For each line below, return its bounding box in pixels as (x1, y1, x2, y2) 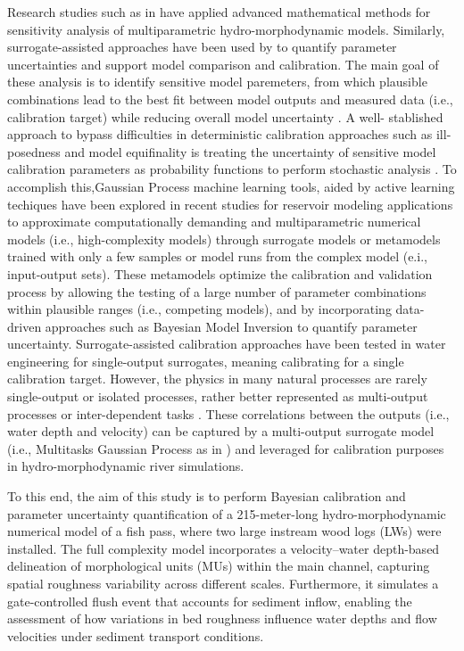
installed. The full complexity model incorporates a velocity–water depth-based (7, 539, 440, 557)
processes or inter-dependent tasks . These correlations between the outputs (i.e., (7, 404, 450, 423)
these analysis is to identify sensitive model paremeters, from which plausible (7, 72, 427, 91)
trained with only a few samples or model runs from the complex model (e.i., (7, 247, 427, 266)
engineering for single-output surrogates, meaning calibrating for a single (7, 351, 404, 370)
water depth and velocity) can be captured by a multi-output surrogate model (7, 422, 435, 441)
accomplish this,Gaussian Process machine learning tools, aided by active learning (7, 177, 455, 195)
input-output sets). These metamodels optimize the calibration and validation (7, 264, 433, 283)
